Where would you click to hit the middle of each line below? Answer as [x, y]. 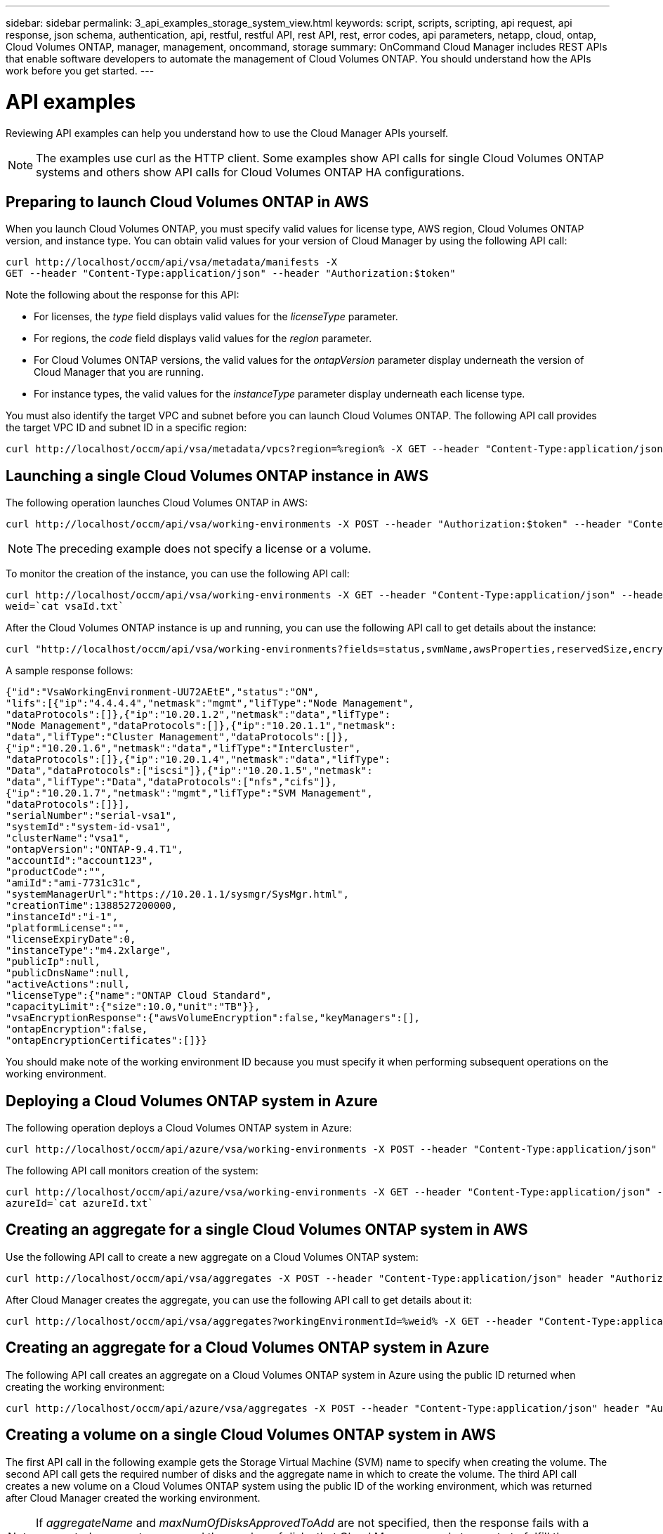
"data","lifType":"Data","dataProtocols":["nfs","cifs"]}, [172, 782]
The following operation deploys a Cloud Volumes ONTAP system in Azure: [179, 1128]
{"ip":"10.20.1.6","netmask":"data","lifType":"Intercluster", [183, 748]
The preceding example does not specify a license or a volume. [204, 549]
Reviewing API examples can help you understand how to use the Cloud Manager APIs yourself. [227, 133]
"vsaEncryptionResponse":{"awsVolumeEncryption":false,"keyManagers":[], [213, 1018]
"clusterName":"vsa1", [68, 838]
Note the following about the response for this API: [123, 295]
